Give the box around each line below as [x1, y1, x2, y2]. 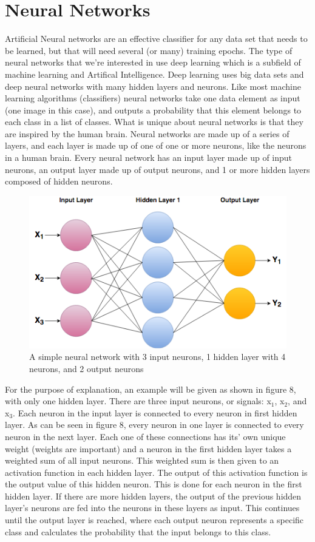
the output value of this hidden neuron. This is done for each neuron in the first [5, 478, 302, 490]
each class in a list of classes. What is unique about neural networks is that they [5, 115, 303, 128]
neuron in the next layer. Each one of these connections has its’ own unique [5, 430, 286, 442]
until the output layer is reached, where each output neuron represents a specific [5, 513, 304, 526]
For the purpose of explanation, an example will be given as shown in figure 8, [5, 382, 296, 395]
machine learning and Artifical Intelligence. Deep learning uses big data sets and [5, 67, 304, 80]
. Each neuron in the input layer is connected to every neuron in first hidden [13, 406, 297, 419]
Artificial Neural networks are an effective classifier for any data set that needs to [5, 32, 308, 45]
